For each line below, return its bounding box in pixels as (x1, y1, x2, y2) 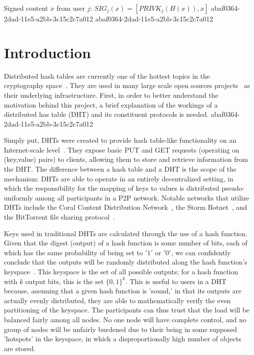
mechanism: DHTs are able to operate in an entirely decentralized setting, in (4, 173, 233, 183)
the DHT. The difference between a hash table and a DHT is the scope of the (4, 164, 237, 174)
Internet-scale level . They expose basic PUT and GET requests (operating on (4, 144, 239, 155)
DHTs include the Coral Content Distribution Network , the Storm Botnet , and (4, 202, 247, 212)
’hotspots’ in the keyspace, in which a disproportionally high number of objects (4, 333, 241, 344)
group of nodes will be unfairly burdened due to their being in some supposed (4, 324, 237, 334)
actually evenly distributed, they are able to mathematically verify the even (4, 295, 231, 305)
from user (56, 3, 85, 13)
